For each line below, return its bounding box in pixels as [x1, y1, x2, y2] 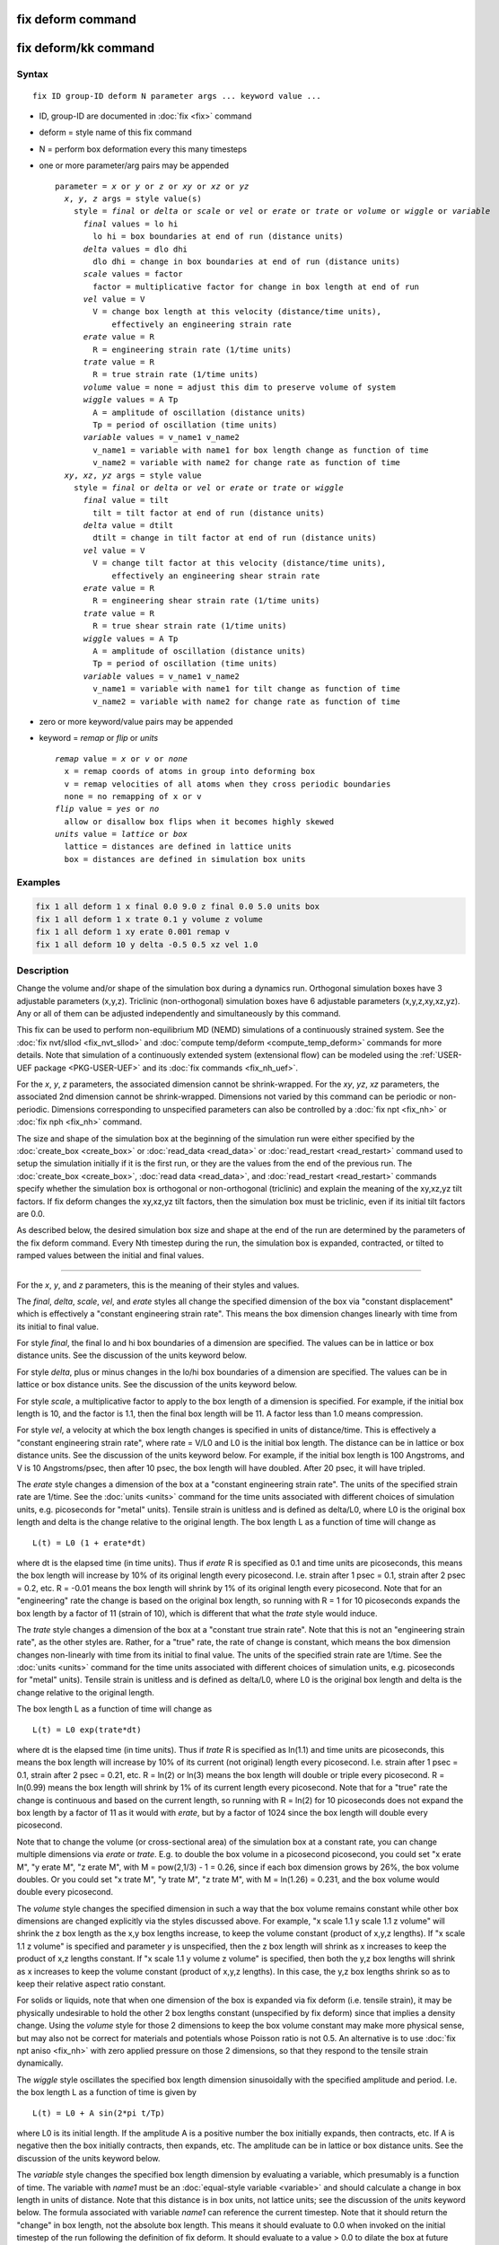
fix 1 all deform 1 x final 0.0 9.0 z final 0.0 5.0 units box [35, 902, 320, 911]
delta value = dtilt [83, 521, 174, 531]
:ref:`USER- [420, 1050, 462, 1061]
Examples [16, 876, 61, 888]
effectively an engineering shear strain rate [111, 570, 320, 581]
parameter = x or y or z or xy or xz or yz [55, 180, 249, 191]
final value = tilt [83, 495, 170, 506]
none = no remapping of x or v [64, 791, 202, 801]
